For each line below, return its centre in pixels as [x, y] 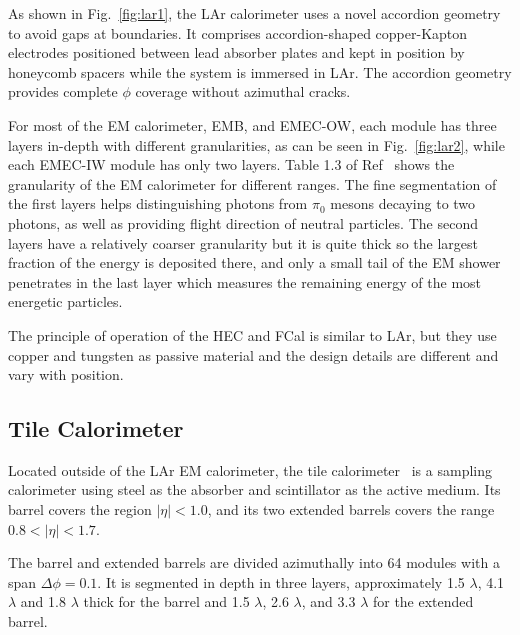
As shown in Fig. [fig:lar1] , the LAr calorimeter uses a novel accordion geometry [254, 13]
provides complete [63, 91]
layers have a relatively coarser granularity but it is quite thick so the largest [243, 242]
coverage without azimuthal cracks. [243, 91]
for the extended [423, 601]
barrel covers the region [80, 509]
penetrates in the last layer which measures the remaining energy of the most [245, 281]
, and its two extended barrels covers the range [351, 509]
